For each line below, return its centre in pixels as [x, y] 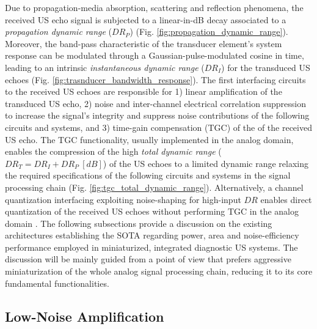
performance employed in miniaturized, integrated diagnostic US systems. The [151, 247]
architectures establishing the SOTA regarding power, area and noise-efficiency [152, 235]
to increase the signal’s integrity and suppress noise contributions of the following [157, 115]
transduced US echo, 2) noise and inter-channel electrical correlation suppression [155, 103]
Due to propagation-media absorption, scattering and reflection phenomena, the [154, 7]
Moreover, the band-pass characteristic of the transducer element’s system [144, 43]
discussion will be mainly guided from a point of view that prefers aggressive [148, 259]
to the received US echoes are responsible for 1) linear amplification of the [144, 91]
